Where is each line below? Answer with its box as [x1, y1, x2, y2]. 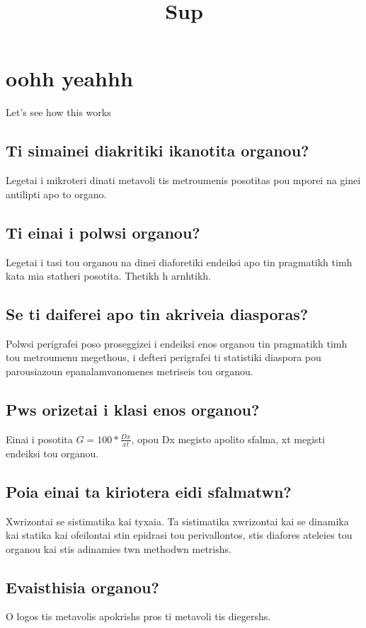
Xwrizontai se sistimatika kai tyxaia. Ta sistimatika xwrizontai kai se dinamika [6, 513, 349, 528]
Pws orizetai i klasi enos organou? [6, 399, 260, 421]
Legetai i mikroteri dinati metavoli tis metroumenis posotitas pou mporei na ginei [6, 173, 361, 188]
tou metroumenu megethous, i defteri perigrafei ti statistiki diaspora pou [6, 350, 321, 365]
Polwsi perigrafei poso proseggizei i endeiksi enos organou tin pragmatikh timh [6, 336, 348, 350]
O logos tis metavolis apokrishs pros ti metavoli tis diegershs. [6, 609, 271, 624]
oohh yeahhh [6, 64, 133, 93]
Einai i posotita [6, 431, 73, 446]
